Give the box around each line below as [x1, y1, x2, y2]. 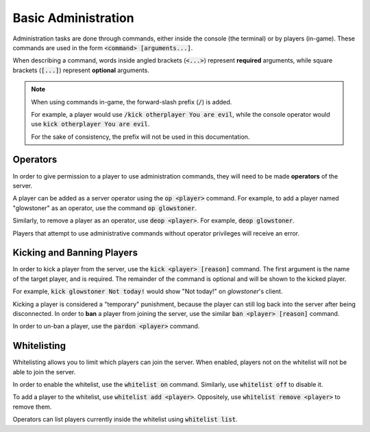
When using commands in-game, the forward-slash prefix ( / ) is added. [31, 98, 232, 106]
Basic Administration [12, 10, 134, 25]
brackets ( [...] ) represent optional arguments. [12, 66, 150, 74]
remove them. [12, 402, 52, 411]
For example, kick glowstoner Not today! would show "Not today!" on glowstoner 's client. [12, 287, 283, 295]
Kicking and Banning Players [12, 247, 138, 259]
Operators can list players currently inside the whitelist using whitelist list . [12, 416, 238, 424]
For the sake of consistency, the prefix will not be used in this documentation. [31, 133, 250, 141]
